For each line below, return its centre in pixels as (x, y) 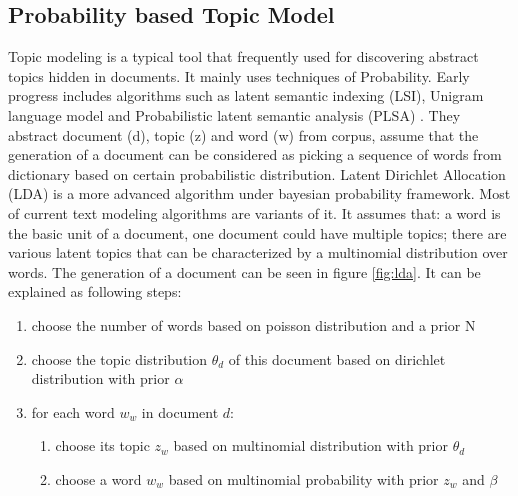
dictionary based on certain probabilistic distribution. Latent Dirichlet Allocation (257, 173)
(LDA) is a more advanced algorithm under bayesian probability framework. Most (259, 193)
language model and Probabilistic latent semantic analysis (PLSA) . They (234, 114)
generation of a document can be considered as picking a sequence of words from (255, 154)
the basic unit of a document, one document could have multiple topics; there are (257, 232)
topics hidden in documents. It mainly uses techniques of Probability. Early (239, 75)
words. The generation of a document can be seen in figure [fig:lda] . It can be (244, 271)
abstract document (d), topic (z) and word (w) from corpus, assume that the (243, 134)
